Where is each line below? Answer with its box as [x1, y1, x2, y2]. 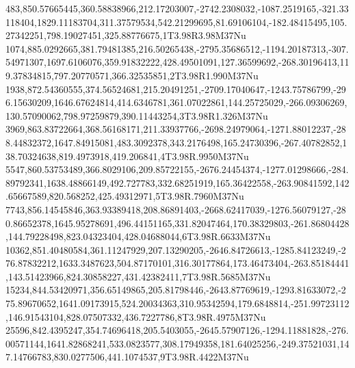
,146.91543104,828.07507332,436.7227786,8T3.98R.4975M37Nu [5, 309, 266, 324]
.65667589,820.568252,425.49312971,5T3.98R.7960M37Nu [5, 189, 244, 203]
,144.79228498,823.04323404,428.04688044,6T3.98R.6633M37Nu [5, 229, 271, 244]
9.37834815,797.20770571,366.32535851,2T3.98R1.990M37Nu [5, 68, 259, 82]
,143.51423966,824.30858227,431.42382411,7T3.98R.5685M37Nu [5, 269, 271, 283]
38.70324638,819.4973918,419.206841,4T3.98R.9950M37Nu [5, 148, 249, 163]
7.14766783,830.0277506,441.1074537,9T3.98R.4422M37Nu [5, 350, 249, 364]
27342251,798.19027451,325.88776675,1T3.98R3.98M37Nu [5, 28, 246, 42]
